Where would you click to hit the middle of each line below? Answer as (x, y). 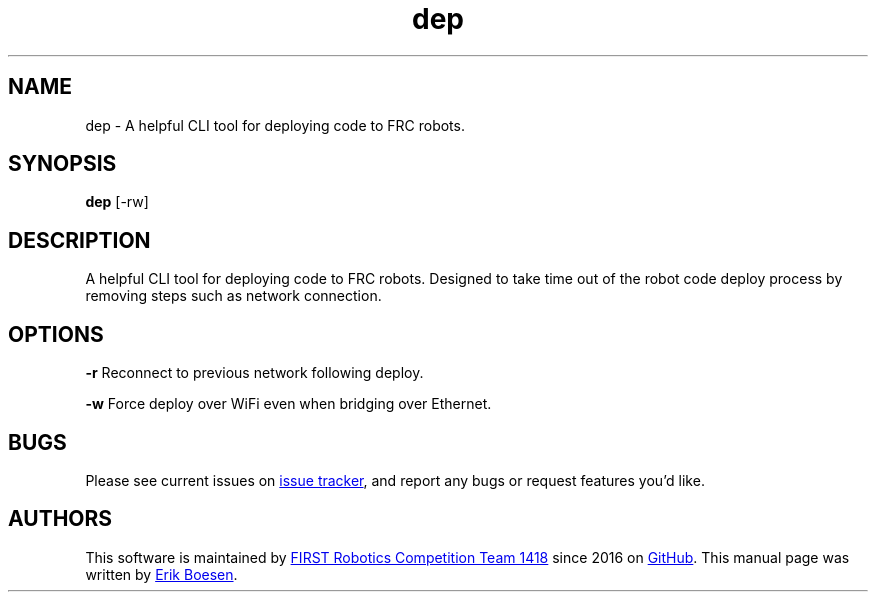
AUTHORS (60, 519)
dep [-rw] (117, 202)
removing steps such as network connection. (233, 296)
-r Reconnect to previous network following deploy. (254, 373)
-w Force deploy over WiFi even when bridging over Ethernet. (288, 404)
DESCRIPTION (79, 240)
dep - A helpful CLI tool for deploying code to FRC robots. (275, 125)
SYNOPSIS (62, 164)
